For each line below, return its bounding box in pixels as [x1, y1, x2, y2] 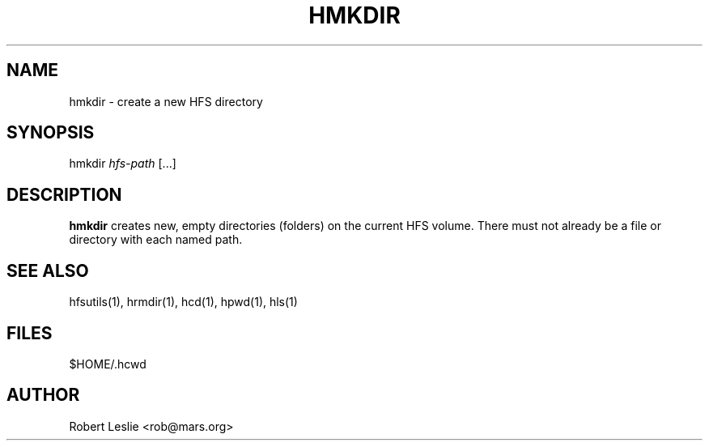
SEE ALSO [6, 260, 89, 281]
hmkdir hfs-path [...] [69, 156, 176, 171]
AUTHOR [6, 385, 80, 406]
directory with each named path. [69, 232, 243, 247]
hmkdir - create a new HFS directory [69, 94, 263, 109]
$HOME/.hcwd [69, 356, 146, 371]
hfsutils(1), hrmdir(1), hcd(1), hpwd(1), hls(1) [69, 295, 298, 309]
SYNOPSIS [6, 122, 95, 143]
